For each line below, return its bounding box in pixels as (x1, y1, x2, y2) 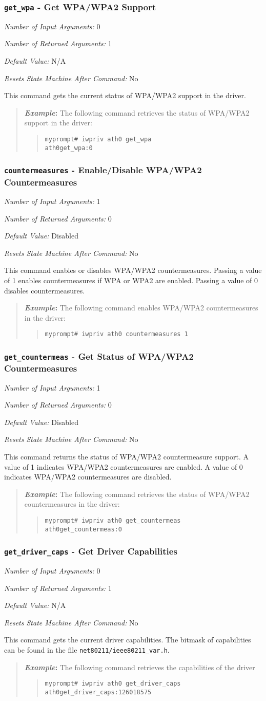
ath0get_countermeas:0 (45, 525, 122, 533)
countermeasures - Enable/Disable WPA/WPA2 (4, 163, 202, 176)
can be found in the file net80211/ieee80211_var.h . (4, 644, 170, 655)
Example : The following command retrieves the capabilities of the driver (24, 661, 255, 672)
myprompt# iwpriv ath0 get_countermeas (45, 517, 181, 524)
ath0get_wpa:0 (45, 144, 93, 152)
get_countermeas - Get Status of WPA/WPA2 (4, 349, 194, 362)
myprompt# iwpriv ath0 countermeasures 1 (45, 330, 188, 338)
